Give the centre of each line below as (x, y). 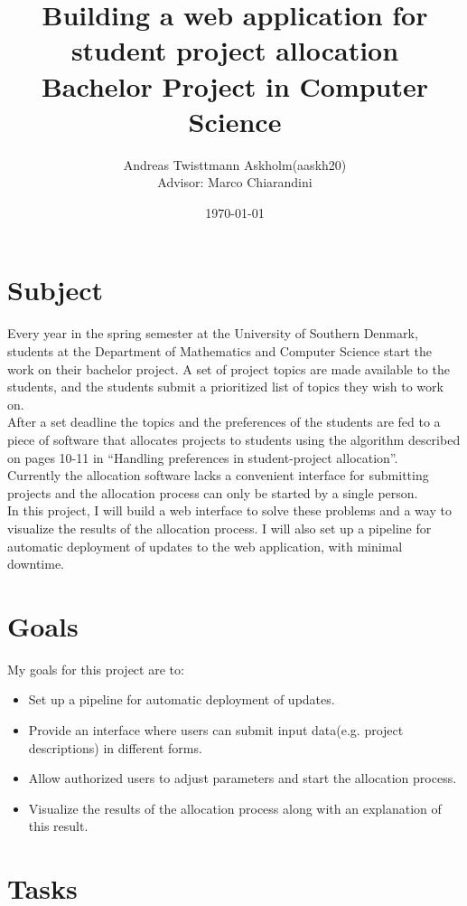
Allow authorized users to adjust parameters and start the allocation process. (243, 778)
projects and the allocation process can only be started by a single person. (213, 492)
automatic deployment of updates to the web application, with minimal (205, 546)
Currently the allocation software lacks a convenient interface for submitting (218, 475)
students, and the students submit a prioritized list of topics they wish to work (225, 387)
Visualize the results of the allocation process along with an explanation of (235, 808)
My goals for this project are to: (96, 669)
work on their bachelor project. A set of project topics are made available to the (229, 368)
